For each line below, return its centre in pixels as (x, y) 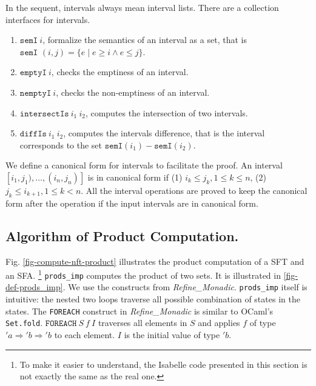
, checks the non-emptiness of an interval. (133, 92)
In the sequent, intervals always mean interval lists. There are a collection (142, 7)
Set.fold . (24, 323)
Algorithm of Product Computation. (122, 235)
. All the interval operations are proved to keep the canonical (194, 190)
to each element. (85, 334)
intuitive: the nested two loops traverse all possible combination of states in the (153, 299)
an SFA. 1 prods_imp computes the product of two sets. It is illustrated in (143, 274)
